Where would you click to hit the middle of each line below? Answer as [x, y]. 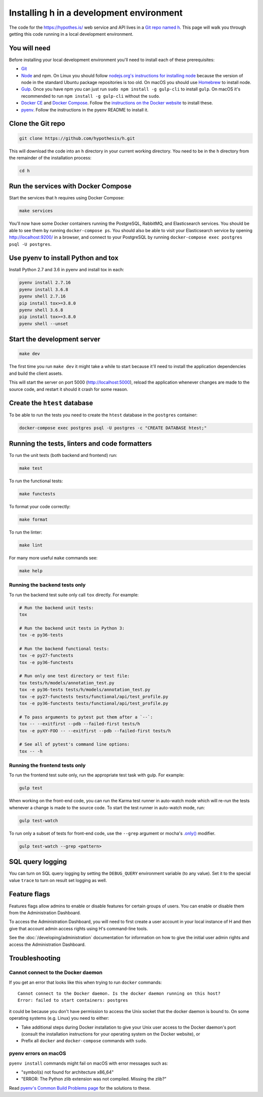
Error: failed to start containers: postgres [73, 1000]
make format [34, 519]
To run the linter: [26, 532]
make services [36, 211]
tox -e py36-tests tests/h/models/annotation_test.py [85, 690]
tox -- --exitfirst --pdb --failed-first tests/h [80, 724]
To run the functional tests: [36, 481]
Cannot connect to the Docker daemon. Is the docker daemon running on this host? [119, 994]
